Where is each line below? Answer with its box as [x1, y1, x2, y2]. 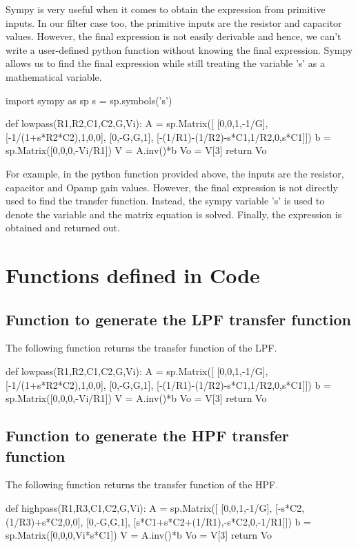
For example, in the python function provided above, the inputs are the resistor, [6, 166, 344, 180]
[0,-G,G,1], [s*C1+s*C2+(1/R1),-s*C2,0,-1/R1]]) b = [86, 514, 311, 528]
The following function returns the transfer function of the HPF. [6, 477, 279, 492]
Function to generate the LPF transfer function [6, 308, 351, 329]
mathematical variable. [6, 69, 102, 84]
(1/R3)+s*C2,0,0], [6, 514, 83, 528]
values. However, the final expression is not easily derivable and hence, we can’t [6, 29, 341, 44]
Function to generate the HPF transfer [6, 425, 289, 446]
